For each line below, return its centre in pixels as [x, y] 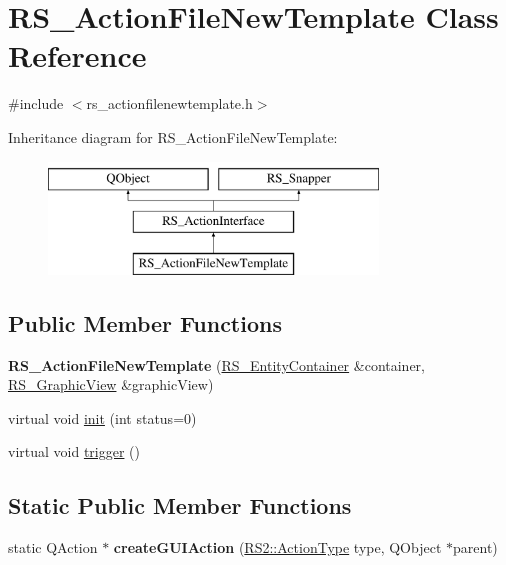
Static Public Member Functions [180, 505]
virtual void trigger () [74, 451]
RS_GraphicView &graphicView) [111, 384]
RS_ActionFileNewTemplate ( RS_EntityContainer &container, [216, 364]
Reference [77, 55]
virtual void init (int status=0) [102, 417]
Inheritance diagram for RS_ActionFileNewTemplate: [173, 136]
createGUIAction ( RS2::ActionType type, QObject [277, 547]
